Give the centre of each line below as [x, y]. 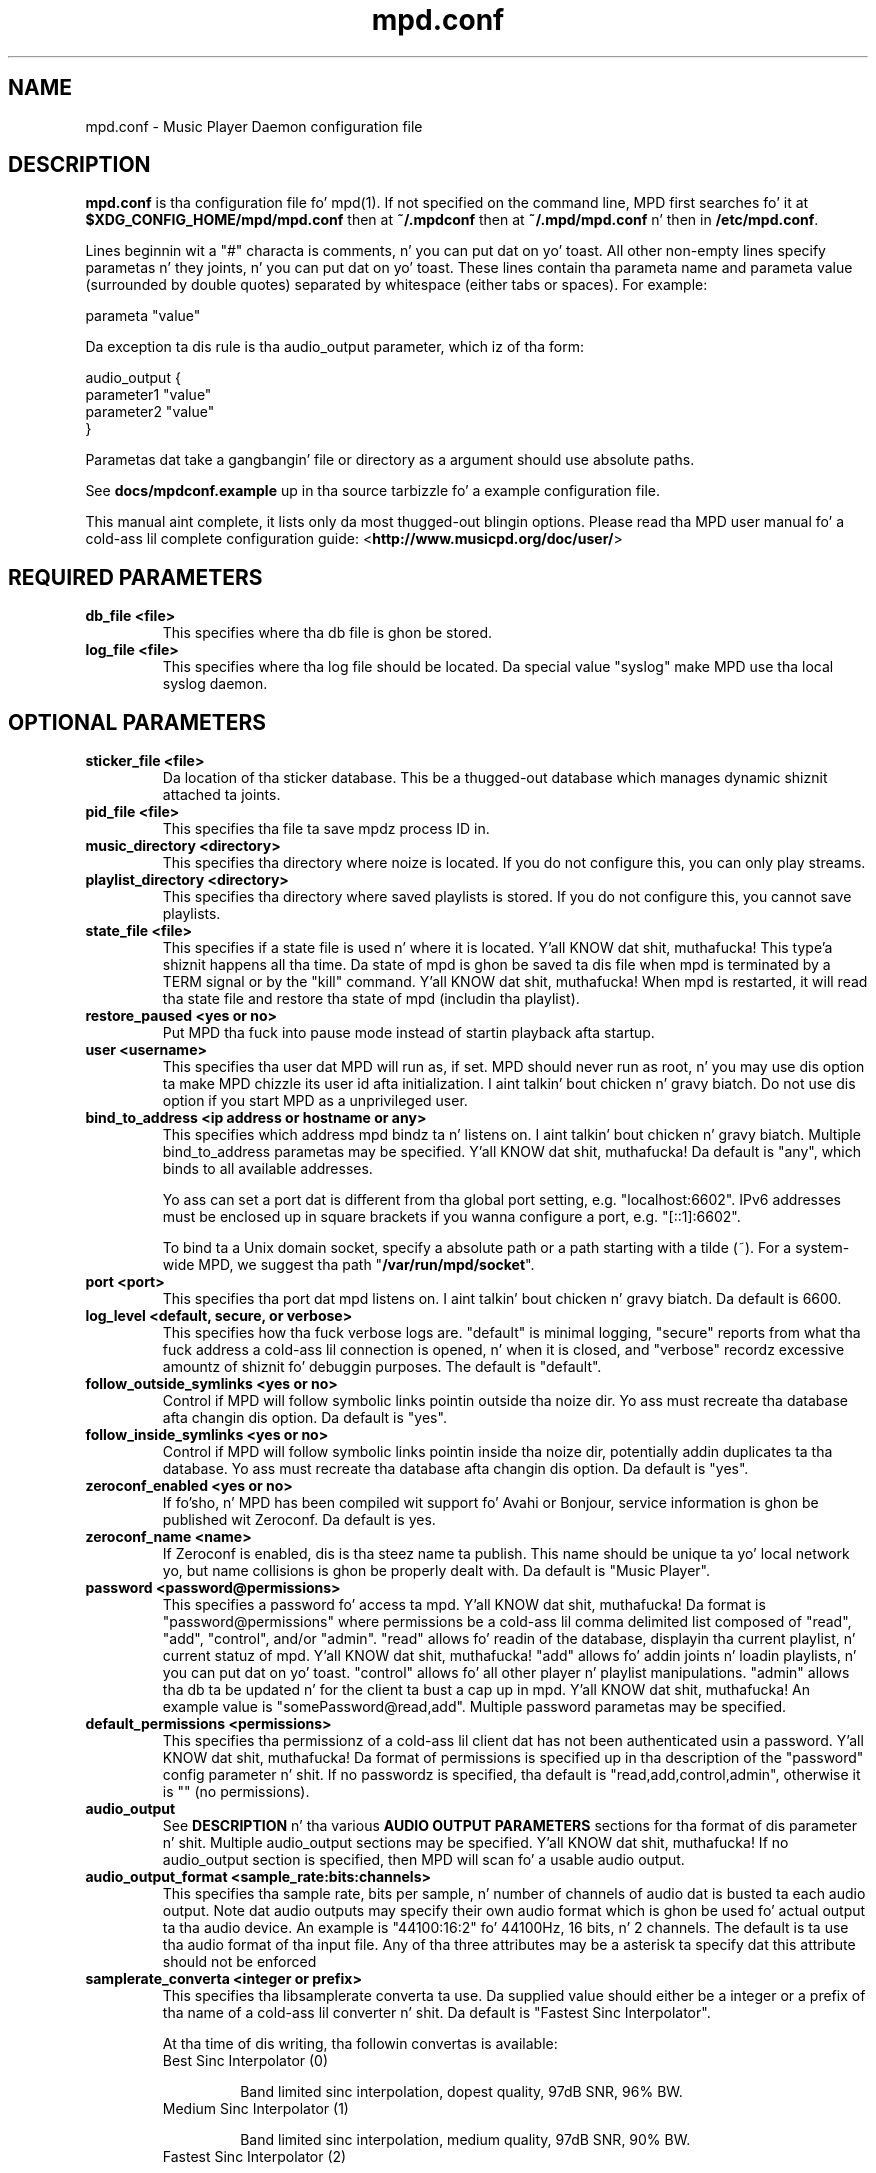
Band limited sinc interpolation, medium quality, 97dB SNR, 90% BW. [465, 2140]
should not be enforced [239, 1962]
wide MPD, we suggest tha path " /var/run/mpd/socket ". [348, 1265]
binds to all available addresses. [267, 1169]
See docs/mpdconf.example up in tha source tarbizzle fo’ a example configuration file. [372, 491]
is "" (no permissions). [236, 1792]
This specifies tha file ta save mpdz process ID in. [326, 829]
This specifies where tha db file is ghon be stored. [327, 633]
